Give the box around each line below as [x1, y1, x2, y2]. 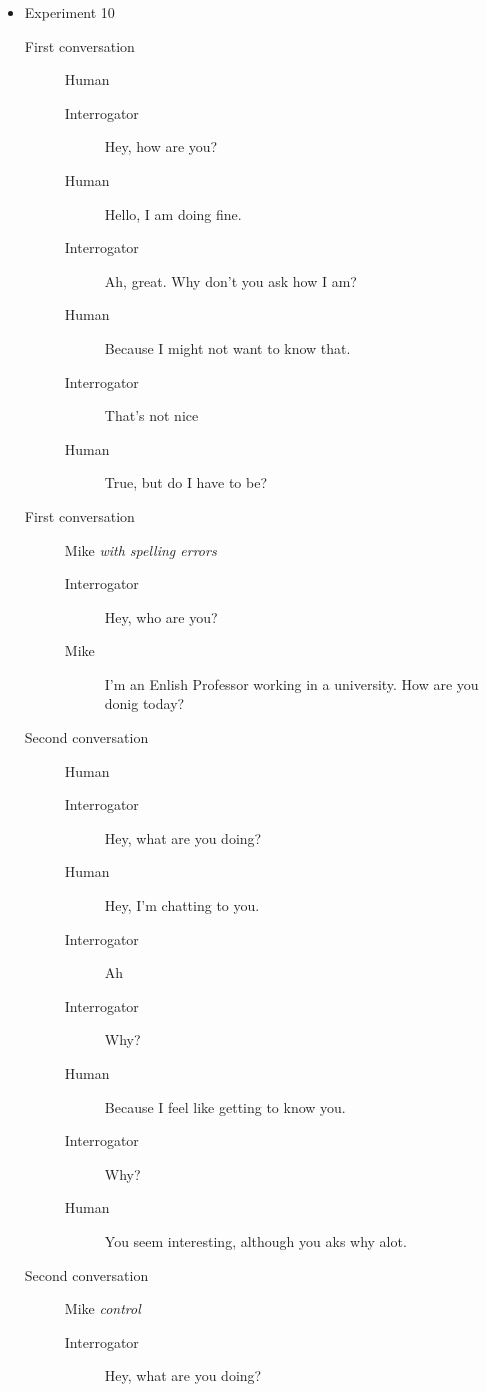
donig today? [104, 693, 185, 714]
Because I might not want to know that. [104, 337, 351, 358]
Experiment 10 [24, 2, 115, 22]
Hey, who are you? [104, 606, 218, 627]
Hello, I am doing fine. [104, 203, 242, 224]
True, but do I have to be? [104, 472, 268, 493]
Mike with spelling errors [64, 539, 217, 560]
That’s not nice [104, 405, 199, 426]
